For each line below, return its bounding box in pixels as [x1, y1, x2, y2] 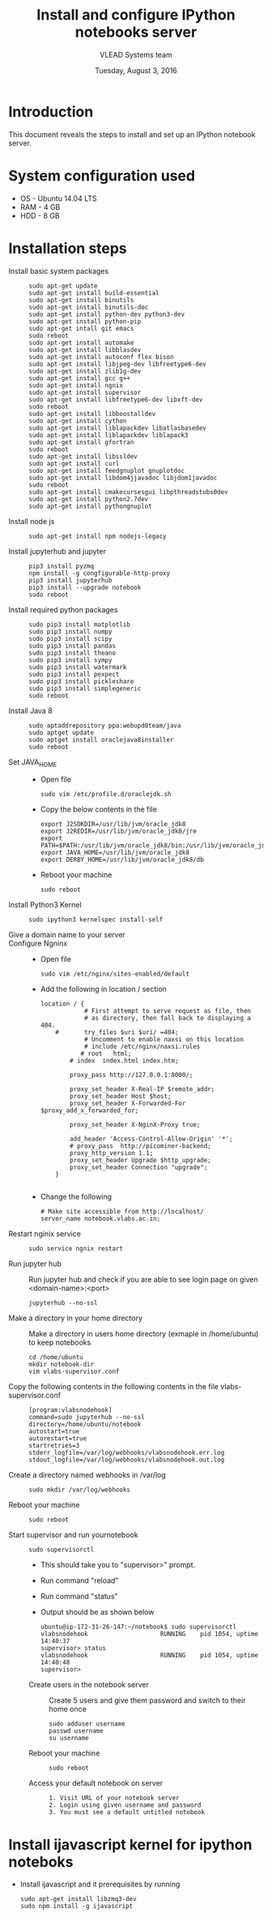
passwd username [49, 1727, 104, 1735]
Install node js [8, 516, 55, 526]
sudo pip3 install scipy [28, 634, 113, 643]
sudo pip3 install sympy [28, 656, 113, 664]
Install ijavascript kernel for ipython [8, 1835, 253, 1854]
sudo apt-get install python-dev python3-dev [28, 310, 185, 318]
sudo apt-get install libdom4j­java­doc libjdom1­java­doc [28, 474, 218, 482]
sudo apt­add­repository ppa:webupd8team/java [28, 721, 181, 730]
